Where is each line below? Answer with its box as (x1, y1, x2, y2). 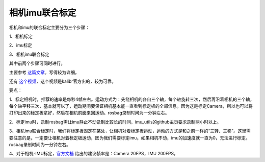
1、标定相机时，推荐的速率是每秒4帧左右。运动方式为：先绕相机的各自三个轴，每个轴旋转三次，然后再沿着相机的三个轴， (9, 96, 255, 102)
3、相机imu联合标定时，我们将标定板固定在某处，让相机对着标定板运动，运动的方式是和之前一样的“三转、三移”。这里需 (9, 128, 251, 134)
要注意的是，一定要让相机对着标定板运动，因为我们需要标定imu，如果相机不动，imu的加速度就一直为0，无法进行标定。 (9, 135, 250, 140)
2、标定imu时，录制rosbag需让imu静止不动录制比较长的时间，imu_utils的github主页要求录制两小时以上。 (9, 119, 221, 125)
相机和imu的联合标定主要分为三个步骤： (9, 24, 90, 30)
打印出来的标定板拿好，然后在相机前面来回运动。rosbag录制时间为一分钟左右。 (9, 110, 169, 116)
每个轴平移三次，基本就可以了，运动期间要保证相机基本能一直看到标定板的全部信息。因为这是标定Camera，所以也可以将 (9, 103, 253, 109)
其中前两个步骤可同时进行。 (9, 60, 65, 66)
